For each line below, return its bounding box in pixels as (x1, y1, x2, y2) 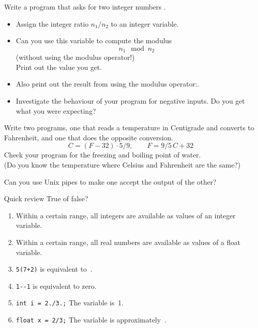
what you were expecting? (16, 105, 96, 116)
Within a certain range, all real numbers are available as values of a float (16, 236, 240, 247)
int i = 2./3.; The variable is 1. (16, 297, 124, 308)
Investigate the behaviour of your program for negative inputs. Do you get (16, 96, 245, 106)
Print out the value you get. (16, 61, 102, 72)
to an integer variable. (111, 18, 179, 29)
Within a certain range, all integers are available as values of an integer (16, 210, 236, 220)
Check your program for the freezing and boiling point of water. (4, 149, 201, 160)
